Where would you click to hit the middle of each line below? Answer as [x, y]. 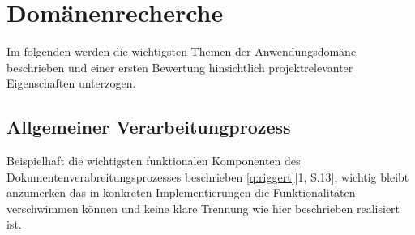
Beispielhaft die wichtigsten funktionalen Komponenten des [154, 161]
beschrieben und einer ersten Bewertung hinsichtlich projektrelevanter [180, 67]
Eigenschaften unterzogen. [71, 83]
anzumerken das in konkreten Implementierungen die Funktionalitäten [181, 192]
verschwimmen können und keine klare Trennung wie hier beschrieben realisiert [203, 208]
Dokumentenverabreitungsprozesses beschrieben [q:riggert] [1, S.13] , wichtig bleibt [208, 176]
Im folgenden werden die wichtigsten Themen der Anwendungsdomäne [182, 51]
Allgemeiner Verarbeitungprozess [149, 127]
